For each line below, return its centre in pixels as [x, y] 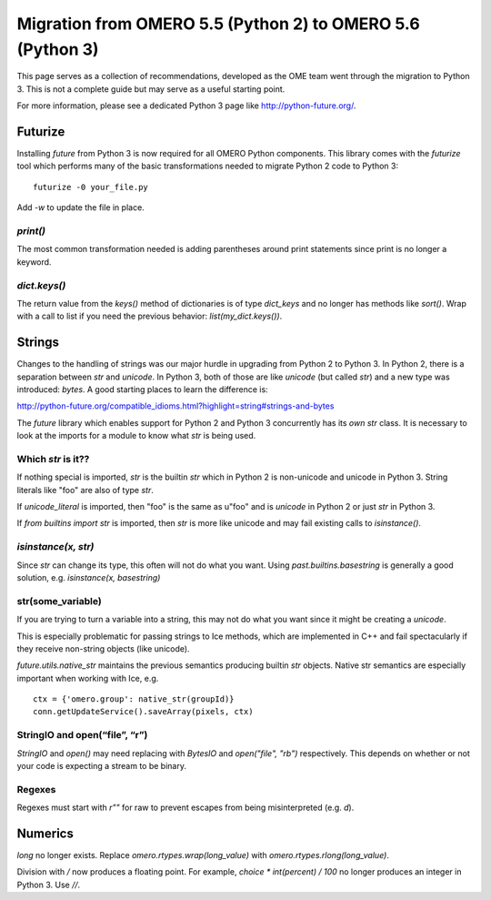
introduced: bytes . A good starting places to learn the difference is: [142, 389]
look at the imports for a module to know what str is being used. [136, 436]
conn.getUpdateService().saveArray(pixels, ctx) [143, 712]
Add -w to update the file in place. [80, 207]
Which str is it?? [53, 459]
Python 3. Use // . [49, 885]
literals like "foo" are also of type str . [85, 490]
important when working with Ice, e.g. [88, 678]
